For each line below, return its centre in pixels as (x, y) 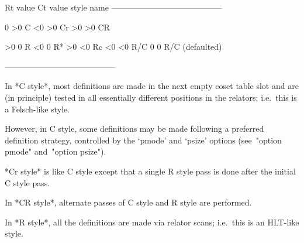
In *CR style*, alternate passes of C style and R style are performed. (128, 202)
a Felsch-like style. (37, 109)
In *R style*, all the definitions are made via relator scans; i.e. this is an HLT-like (152, 222)
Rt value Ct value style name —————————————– (113, 7)
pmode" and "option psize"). (56, 151)
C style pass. (27, 182)
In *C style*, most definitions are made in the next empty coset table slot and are (152, 86)
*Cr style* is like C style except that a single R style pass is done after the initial (150, 171)
